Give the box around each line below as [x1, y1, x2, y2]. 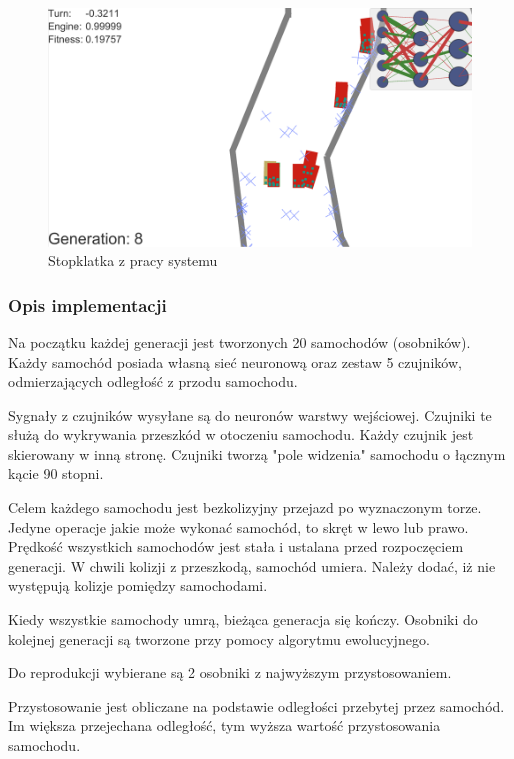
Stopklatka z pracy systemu [48, 250, 218, 271]
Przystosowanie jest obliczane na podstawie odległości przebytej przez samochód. [8, 695, 505, 716]
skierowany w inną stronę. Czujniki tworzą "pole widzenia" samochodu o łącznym [8, 443, 506, 464]
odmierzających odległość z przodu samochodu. [8, 371, 298, 392]
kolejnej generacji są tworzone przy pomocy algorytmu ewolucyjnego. [8, 628, 430, 649]
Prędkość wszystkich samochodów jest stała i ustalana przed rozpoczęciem [8, 536, 464, 557]
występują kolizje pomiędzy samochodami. [8, 575, 268, 596]
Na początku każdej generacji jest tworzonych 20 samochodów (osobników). [8, 331, 471, 352]
